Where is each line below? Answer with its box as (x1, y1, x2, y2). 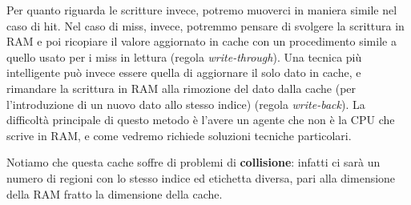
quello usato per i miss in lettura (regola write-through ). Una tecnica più (6, 48, 362, 65)
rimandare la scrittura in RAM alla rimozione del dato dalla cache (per (6, 79, 357, 96)
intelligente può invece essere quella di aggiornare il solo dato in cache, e (6, 64, 361, 81)
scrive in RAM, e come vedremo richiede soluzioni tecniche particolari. (6, 127, 352, 143)
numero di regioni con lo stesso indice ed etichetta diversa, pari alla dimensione (6, 169, 396, 186)
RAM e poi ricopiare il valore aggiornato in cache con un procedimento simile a (6, 33, 397, 50)
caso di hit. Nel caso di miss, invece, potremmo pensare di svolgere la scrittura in (6, 17, 405, 34)
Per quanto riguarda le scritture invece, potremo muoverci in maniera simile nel (6, 2, 397, 18)
